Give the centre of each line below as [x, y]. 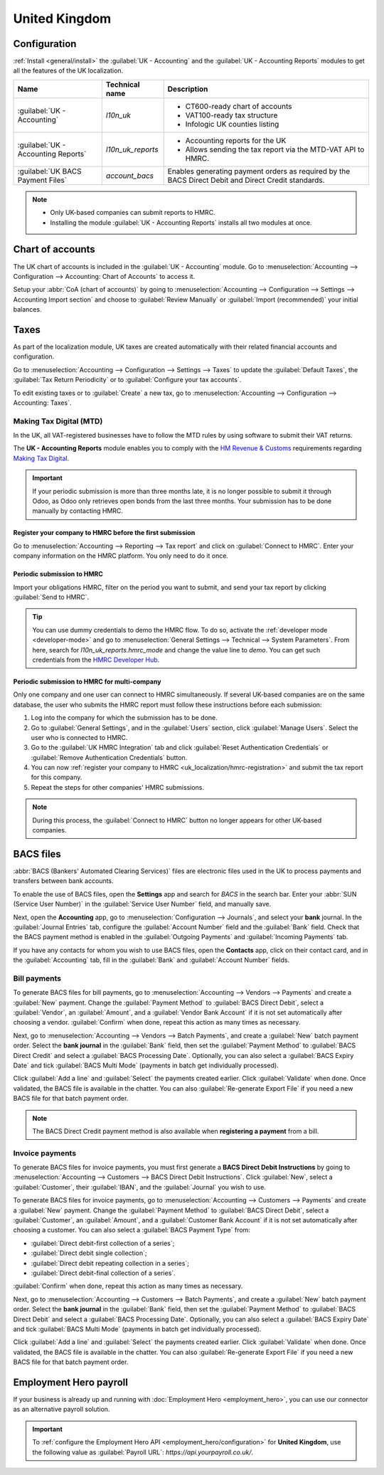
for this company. [57, 777]
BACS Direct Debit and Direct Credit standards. [246, 180]
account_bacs [130, 176]
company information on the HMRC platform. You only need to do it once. [121, 556]
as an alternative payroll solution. [62, 1410]
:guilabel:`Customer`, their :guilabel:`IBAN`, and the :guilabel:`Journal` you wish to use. [139, 1187]
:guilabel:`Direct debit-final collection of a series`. [103, 1273]
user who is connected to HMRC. [79, 737]
